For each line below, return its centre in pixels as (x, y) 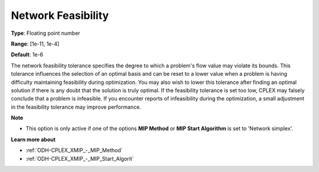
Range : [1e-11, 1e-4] (35, 44)
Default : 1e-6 (27, 55)
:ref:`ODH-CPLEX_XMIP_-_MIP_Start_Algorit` (80, 158)
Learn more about (33, 139)
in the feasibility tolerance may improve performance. (76, 107)
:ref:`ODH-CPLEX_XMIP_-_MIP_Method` (74, 150)
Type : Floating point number (45, 33)
